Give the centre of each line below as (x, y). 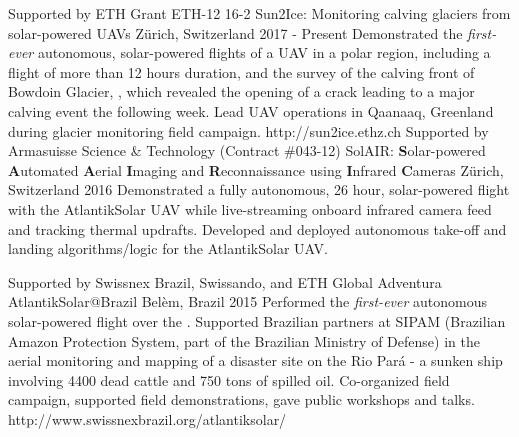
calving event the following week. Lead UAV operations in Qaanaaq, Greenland (251, 110)
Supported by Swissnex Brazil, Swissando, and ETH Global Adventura (225, 281)
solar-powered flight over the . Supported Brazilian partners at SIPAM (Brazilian (257, 320)
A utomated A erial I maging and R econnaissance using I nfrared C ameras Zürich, (256, 169)
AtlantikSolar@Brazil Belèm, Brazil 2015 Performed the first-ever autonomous (247, 301)
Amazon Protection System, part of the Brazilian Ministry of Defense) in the (244, 340)
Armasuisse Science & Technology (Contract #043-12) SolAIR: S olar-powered (247, 150)
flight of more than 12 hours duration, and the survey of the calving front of (241, 71)
